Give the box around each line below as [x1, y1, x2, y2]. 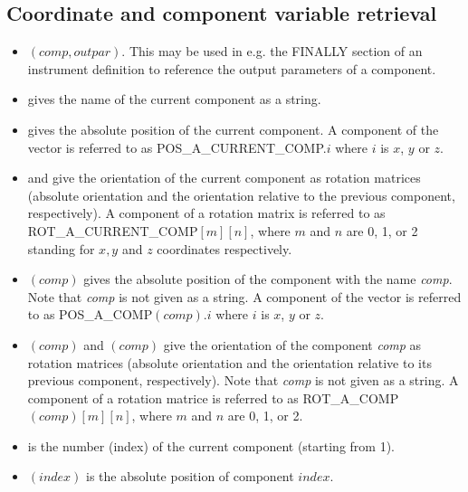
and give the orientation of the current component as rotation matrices [27, 168, 421, 187]
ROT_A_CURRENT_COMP [27, 221, 198, 240]
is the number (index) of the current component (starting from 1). [27, 436, 395, 455]
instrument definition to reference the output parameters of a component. [27, 59, 436, 78]
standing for [27, 239, 95, 258]
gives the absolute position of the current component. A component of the [27, 119, 439, 138]
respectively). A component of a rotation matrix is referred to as [27, 203, 386, 222]
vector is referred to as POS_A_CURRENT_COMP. [27, 137, 327, 156]
